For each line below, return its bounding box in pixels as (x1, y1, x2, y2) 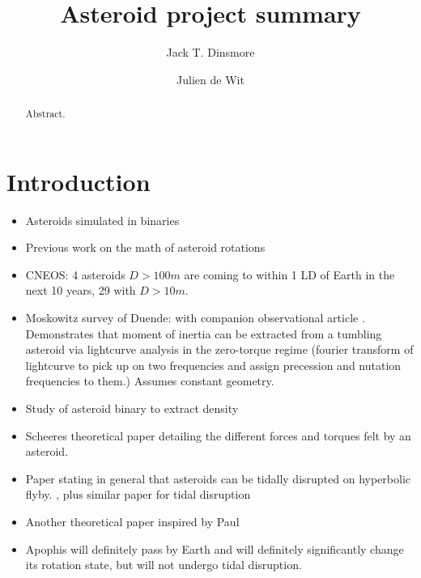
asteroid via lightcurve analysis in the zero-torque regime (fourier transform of (25, 341, 414, 358)
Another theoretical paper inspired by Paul (25, 513, 240, 530)
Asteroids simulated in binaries (25, 211, 180, 228)
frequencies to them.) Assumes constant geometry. (25, 372, 274, 389)
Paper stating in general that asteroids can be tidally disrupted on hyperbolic (25, 470, 410, 487)
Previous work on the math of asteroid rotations (25, 239, 266, 256)
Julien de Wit (176, 70, 245, 87)
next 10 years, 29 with (25, 282, 136, 299)
